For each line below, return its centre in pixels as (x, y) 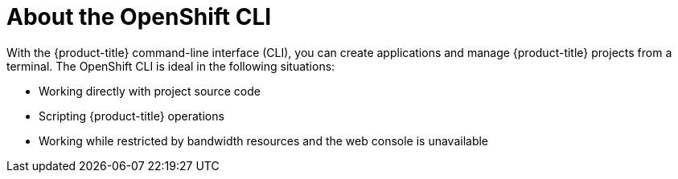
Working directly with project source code (150, 91)
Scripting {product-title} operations (131, 116)
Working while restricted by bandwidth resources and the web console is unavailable (264, 140)
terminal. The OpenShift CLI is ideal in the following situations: (171, 66)
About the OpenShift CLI (139, 17)
